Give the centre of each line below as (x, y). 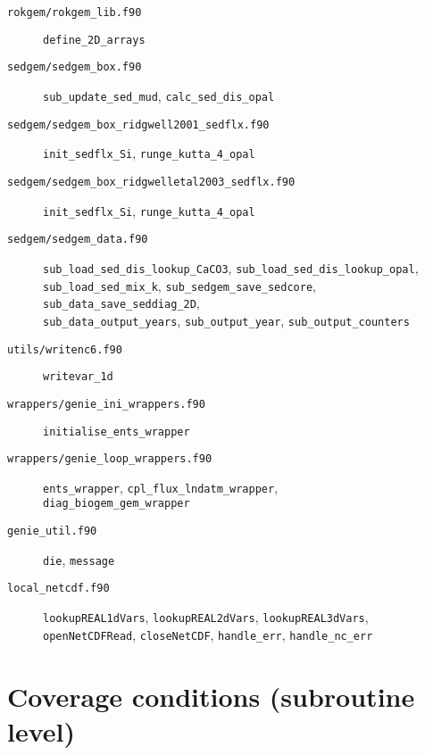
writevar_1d (78, 377)
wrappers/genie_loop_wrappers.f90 (110, 459)
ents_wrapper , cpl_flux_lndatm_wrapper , (161, 487)
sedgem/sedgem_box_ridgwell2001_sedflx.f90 (138, 124)
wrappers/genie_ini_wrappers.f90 (106, 404)
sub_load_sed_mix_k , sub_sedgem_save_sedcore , (179, 285)
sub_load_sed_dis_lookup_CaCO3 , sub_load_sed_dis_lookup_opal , (231, 267)
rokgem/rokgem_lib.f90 (75, 12)
